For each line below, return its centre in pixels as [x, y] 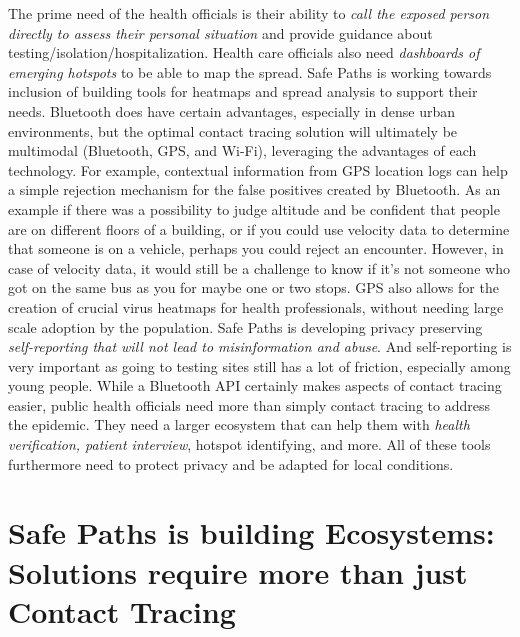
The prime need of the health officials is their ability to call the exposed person [249, 13]
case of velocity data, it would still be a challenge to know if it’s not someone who [259, 267]
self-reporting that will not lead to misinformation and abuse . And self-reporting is [260, 346]
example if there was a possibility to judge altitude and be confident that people [254, 208]
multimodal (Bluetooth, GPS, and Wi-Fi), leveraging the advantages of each [242, 150]
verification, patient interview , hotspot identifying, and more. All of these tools [249, 444]
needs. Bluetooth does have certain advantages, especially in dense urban [232, 110]
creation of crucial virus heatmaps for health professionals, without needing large [256, 306]
